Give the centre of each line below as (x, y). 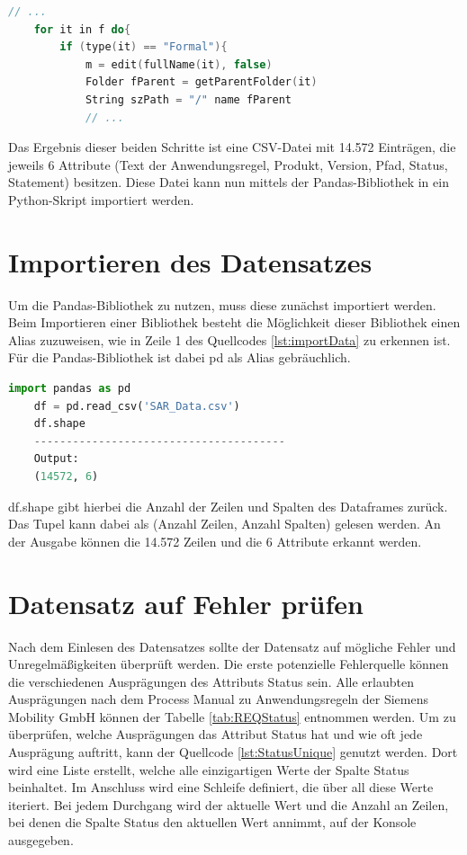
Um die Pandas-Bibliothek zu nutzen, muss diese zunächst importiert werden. (222, 304)
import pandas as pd (70, 389)
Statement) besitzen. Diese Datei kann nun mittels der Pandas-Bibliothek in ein (229, 182)
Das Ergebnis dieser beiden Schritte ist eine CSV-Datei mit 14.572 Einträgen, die (232, 147)
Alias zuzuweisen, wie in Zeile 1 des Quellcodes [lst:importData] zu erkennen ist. (229, 339)
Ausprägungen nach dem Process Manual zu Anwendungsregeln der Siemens (219, 699)
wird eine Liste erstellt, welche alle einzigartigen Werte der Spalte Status (209, 769)
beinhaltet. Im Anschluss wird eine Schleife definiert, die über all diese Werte (221, 787)
